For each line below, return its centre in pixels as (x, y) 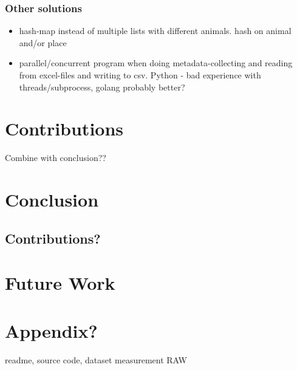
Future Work (60, 283)
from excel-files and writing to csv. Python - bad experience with (140, 75)
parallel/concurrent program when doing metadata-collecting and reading (156, 63)
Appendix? (51, 330)
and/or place (43, 42)
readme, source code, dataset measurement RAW (96, 359)
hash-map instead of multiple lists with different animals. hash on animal (155, 31)
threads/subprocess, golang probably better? (102, 87)
